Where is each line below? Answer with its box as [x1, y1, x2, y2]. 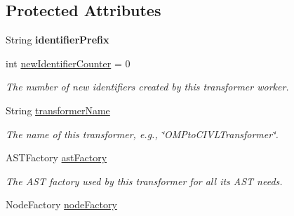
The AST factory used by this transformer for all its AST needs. [6, 173, 283, 188]
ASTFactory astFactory [6, 150, 107, 165]
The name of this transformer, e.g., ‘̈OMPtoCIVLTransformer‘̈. [6, 126, 279, 141]
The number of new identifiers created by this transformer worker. [6, 79, 289, 94]
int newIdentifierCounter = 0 [6, 55, 131, 70]
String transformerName [6, 102, 110, 117]
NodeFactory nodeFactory [6, 197, 117, 212]
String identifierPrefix [6, 32, 109, 47]
